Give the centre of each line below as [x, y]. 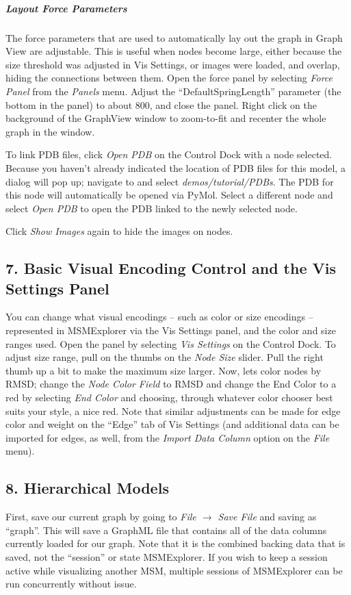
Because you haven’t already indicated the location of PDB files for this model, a [175, 167]
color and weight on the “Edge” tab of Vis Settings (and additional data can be [172, 424]
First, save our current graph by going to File [101, 517]
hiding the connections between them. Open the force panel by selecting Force [169, 78]
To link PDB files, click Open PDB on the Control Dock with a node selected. [169, 154]
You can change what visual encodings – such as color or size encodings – [159, 317]
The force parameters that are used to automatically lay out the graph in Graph [174, 37]
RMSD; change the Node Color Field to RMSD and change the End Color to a [171, 384]
